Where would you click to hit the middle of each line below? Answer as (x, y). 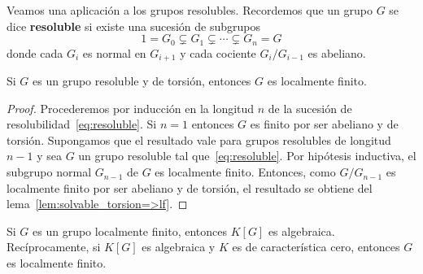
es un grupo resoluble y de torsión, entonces (142, 81)
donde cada (35, 52)
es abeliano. (337, 52)
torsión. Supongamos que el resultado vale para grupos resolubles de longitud (199, 139)
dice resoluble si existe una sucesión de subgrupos (134, 26)
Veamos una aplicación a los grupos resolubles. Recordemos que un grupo (190, 10)
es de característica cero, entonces (316, 247)
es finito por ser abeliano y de (324, 124)
